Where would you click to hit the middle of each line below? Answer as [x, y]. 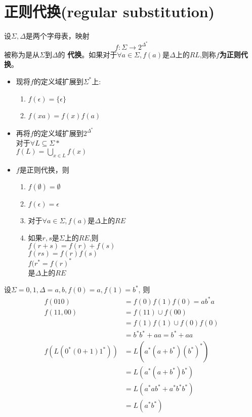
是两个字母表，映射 [57, 36]
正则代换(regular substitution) [110, 11]
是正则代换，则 [44, 169]
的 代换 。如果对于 [88, 54]
